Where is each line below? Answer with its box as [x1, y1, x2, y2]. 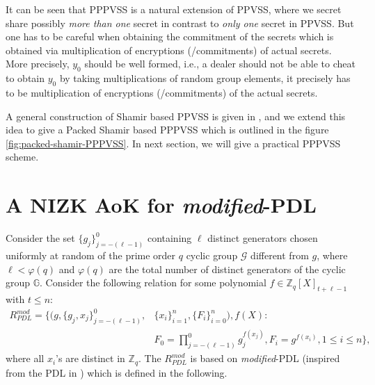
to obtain [6, 71, 45, 85]
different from [250, 247, 309, 262]
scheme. [6, 149, 39, 164]
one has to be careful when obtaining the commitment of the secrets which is [6, 29, 334, 44]
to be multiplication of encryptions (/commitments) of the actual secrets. [6, 85, 318, 99]
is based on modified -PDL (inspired [190, 351, 340, 366]
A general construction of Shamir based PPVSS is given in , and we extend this [6, 108, 346, 123]
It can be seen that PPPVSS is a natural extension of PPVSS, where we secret [6, 2, 342, 16]
